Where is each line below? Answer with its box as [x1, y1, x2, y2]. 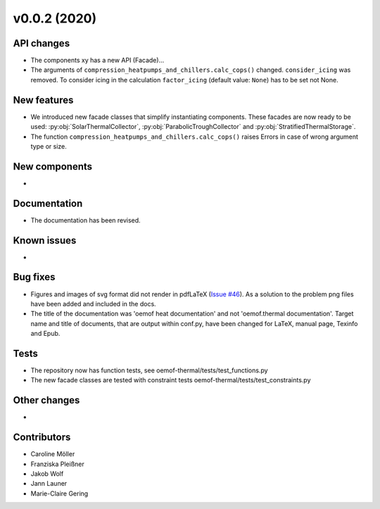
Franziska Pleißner [30, 460, 84, 468]
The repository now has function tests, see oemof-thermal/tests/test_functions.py [30, 366, 268, 375]
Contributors [13, 432, 71, 444]
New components [13, 161, 93, 172]
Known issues [13, 234, 77, 246]
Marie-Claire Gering [30, 489, 89, 498]
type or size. [30, 142, 67, 151]
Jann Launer [30, 479, 68, 488]
